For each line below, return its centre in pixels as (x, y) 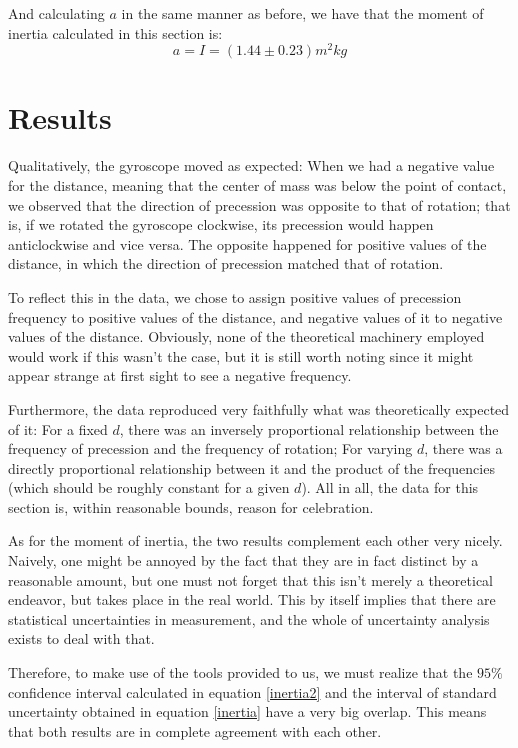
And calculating (56, 13)
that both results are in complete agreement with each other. (195, 730)
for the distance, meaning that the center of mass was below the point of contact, (257, 184)
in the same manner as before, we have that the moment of (302, 13)
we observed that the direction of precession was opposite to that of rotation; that (259, 204)
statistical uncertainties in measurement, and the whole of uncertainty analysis (249, 618)
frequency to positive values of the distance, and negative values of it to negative (255, 316)
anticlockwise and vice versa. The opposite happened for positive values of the (247, 243)
